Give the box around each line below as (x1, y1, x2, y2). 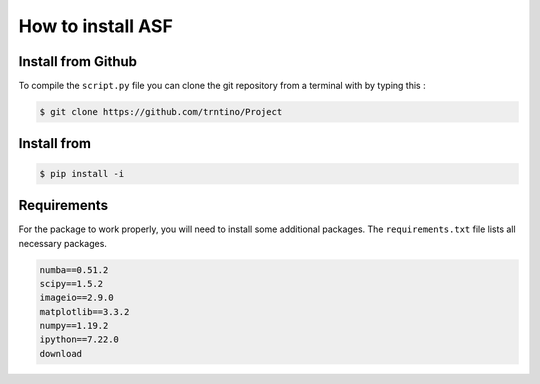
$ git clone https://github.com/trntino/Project (39, 106, 283, 118)
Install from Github (18, 53, 138, 70)
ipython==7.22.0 (39, 334, 120, 345)
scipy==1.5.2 (39, 278, 104, 289)
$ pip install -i (39, 168, 125, 179)
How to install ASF (18, 15, 174, 37)
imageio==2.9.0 (39, 292, 114, 304)
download (39, 348, 83, 359)
